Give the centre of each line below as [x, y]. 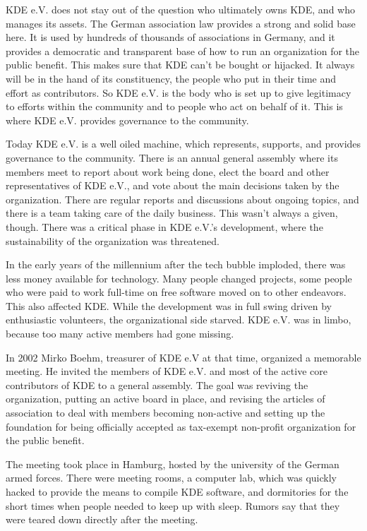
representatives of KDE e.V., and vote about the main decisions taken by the [173, 185]
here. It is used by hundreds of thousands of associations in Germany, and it [170, 37]
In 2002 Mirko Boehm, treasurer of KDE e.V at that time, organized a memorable [183, 357]
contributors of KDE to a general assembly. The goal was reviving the [157, 384]
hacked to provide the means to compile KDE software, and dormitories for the [177, 491]
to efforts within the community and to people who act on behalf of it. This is [174, 106]
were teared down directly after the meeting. [102, 519]
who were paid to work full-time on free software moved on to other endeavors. [176, 292]
